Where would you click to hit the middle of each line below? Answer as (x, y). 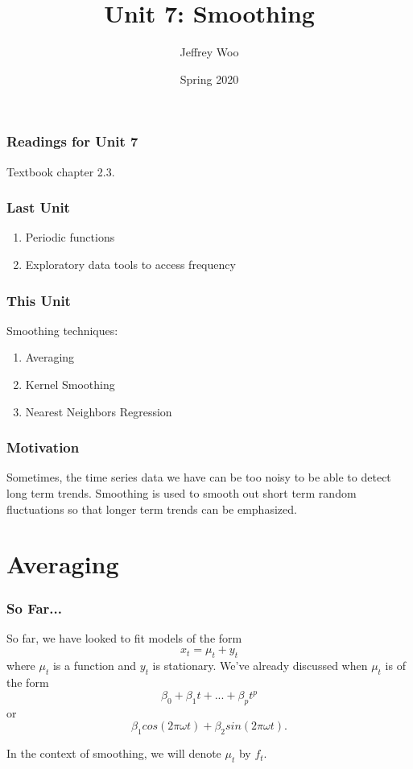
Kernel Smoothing (70, 384)
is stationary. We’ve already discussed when (260, 666)
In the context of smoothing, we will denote (114, 753)
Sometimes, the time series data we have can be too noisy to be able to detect (199, 477)
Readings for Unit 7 (72, 141)
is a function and (95, 666)
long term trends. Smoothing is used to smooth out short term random (182, 493)
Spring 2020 (209, 79)
